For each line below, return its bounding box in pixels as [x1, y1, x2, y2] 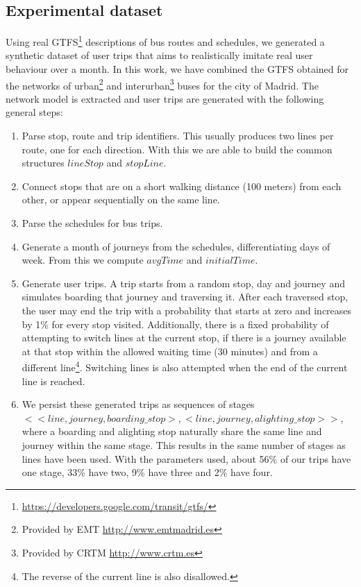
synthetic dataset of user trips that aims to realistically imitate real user [6, 48, 313, 62]
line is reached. [22, 373, 85, 388]
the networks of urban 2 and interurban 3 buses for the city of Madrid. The [6, 76, 319, 92]
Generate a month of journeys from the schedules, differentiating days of [22, 239, 330, 253]
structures [22, 155, 65, 170]
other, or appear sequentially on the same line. [22, 192, 220, 207]
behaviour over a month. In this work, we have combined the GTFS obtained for [6, 62, 349, 76]
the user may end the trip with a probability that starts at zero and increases [22, 303, 352, 318]
